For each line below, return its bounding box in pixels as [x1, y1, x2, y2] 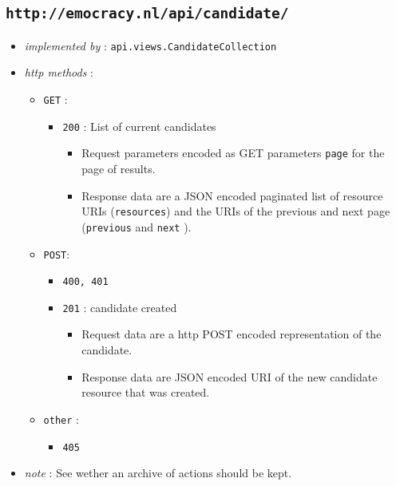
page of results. [81, 160, 156, 176]
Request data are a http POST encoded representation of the [81, 326, 382, 342]
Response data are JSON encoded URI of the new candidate [81, 368, 378, 385]
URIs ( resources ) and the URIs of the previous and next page [81, 203, 390, 219]
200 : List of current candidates [62, 117, 216, 134]
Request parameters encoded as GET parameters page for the [81, 144, 385, 161]
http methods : [24, 64, 93, 81]
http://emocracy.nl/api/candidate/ [6, 5, 289, 22]
